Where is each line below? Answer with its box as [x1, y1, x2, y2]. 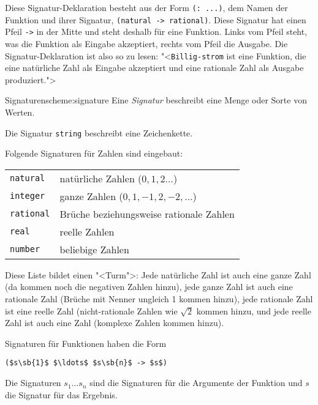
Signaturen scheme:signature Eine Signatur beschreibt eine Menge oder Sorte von [5, 94, 307, 106]
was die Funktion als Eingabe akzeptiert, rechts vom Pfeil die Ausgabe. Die [5, 37, 288, 50]
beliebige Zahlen [59, 242, 129, 256]
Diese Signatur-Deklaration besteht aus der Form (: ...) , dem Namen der [5, 1, 288, 13]
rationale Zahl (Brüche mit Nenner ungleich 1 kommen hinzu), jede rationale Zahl [5, 292, 313, 305]
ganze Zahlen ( [59, 188, 123, 203]
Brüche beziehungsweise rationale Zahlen [59, 206, 235, 221]
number [10, 244, 40, 255]
